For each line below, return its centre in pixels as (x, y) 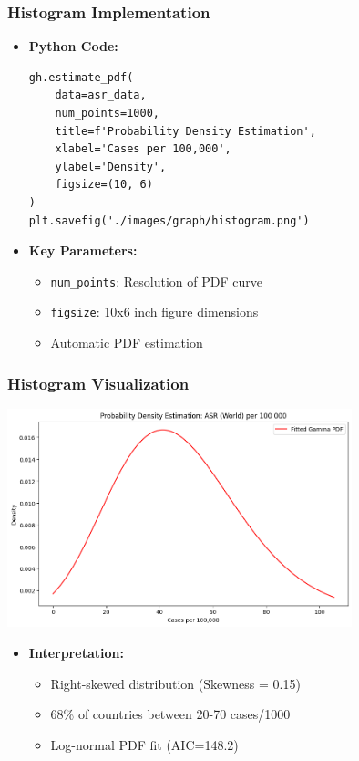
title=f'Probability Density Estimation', (185, 131)
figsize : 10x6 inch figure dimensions (154, 312)
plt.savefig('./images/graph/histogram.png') (169, 220)
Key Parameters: (83, 250)
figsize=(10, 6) (104, 185)
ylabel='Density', (111, 167)
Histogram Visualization (98, 383)
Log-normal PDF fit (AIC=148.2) (144, 744)
